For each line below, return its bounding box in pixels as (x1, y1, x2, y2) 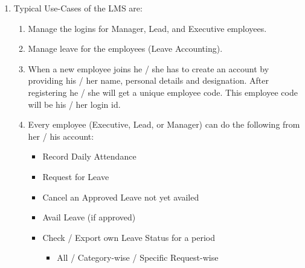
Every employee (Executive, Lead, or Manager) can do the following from (28, 118, 300, 131)
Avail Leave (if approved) (42, 211, 136, 223)
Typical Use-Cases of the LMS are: (13, 2, 143, 14)
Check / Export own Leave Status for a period (42, 231, 216, 243)
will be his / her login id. (28, 98, 121, 110)
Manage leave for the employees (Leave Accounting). (28, 42, 223, 55)
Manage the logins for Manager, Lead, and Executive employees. (28, 22, 267, 34)
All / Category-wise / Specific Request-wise (57, 251, 219, 264)
